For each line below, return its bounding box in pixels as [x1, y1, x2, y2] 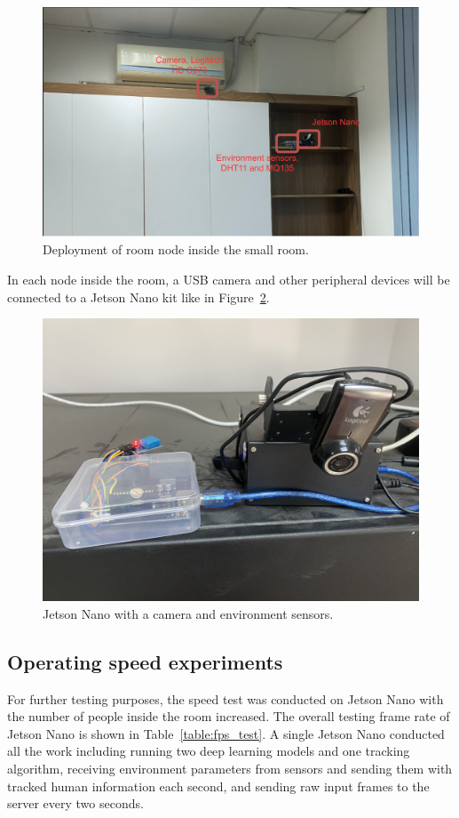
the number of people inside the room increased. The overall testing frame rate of [7, 707, 450, 726]
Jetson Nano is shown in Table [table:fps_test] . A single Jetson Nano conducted [7, 724, 445, 742]
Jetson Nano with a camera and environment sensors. [43, 604, 334, 622]
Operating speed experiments [7, 647, 283, 675]
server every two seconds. [7, 794, 144, 813]
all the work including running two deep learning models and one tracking [7, 742, 410, 760]
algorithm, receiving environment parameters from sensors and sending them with [7, 758, 453, 777]
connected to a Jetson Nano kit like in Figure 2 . [7, 287, 270, 306]
